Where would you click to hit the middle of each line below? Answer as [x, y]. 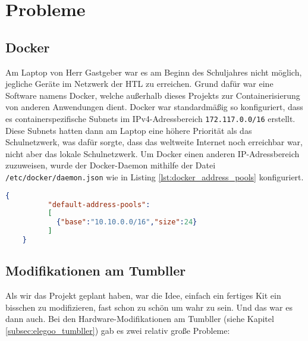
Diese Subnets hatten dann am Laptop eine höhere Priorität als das [129, 130]
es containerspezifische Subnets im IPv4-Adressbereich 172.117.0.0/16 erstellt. [150, 118]
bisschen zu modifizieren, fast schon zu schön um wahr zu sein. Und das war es [149, 307]
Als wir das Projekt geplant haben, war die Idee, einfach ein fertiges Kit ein [143, 295]
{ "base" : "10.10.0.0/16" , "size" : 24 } [127, 222]
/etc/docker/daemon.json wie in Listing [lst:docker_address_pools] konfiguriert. [155, 176]
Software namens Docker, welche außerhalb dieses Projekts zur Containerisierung [153, 95]
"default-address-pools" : [99, 204]
